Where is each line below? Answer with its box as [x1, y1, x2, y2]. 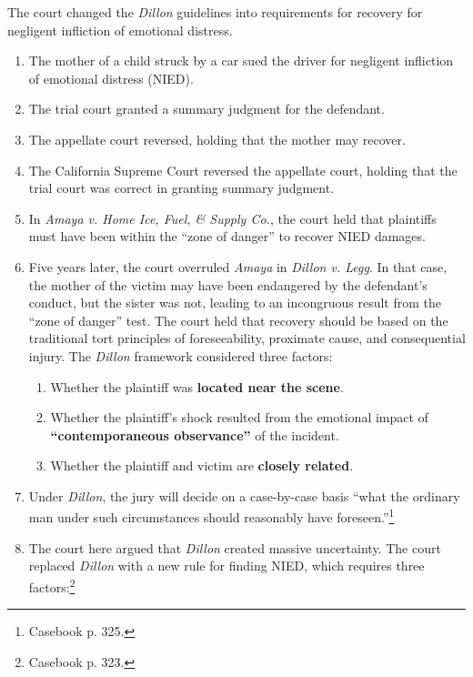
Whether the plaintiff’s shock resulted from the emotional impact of [50, 408, 428, 427]
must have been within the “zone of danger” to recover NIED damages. [28, 227, 426, 246]
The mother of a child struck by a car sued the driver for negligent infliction [28, 51, 454, 70]
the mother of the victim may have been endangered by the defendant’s [28, 275, 428, 294]
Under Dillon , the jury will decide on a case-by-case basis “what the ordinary [28, 486, 460, 505]
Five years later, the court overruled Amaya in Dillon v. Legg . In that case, [28, 257, 448, 276]
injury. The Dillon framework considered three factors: [28, 346, 333, 365]
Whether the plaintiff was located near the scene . [50, 377, 344, 396]
